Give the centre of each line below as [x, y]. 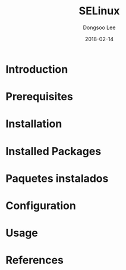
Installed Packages [53, 151]
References [34, 260]
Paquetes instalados [57, 179]
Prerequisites [40, 97]
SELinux [99, 11]
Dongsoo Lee [99, 27]
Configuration [41, 205]
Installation [34, 124]
